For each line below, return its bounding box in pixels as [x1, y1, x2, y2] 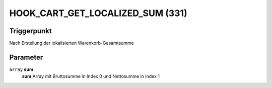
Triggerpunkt [9, 27, 52, 35]
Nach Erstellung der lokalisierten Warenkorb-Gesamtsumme [9, 40, 134, 46]
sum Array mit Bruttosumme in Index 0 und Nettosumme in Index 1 [22, 73, 160, 79]
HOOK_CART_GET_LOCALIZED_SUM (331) [9, 8, 187, 19]
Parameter [9, 53, 43, 61]
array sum [9, 66, 34, 72]
